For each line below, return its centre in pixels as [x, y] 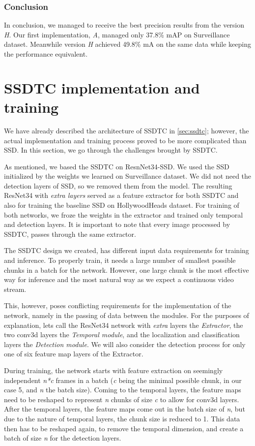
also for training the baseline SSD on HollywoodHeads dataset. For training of [122, 205]
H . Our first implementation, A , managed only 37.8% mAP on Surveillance [117, 34]
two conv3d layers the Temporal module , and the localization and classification [122, 334]
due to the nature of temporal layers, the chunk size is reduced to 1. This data [122, 418]
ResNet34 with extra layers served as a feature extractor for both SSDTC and [121, 195]
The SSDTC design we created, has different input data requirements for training [127, 250]
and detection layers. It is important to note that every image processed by [117, 224]
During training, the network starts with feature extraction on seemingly [113, 370]
